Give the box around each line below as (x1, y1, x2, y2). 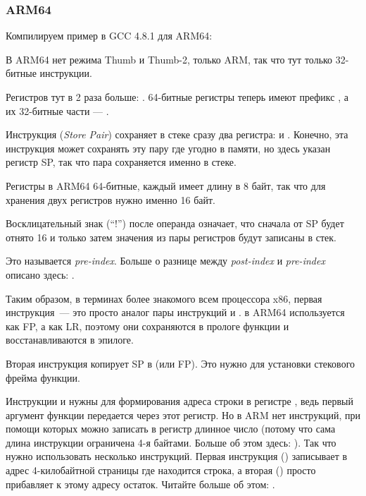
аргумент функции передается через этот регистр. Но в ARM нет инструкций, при (6, 407, 360, 422)
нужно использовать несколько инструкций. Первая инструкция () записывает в (6, 449, 348, 464)
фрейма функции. (6, 370, 80, 385)
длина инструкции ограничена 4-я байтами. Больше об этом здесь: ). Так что (6, 435, 336, 449)
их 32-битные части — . (6, 103, 109, 118)
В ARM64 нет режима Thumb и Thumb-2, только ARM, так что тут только (6, 52, 333, 66)
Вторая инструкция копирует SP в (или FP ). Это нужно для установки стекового (6, 356, 355, 370)
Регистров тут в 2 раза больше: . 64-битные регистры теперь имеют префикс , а (6, 90, 348, 104)
